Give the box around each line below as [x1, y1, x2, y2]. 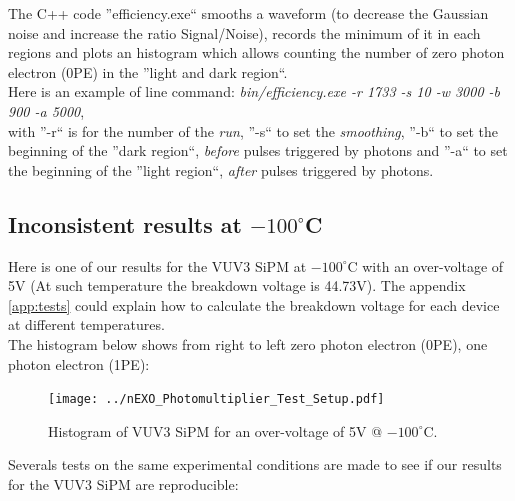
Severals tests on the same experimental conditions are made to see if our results [8, 454, 502, 475]
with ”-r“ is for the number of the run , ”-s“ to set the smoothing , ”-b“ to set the [8, 120, 499, 141]
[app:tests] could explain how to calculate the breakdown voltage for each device [8, 294, 500, 315]
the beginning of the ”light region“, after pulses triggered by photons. [8, 159, 434, 180]
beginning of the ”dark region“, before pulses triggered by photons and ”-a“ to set [8, 140, 508, 161]
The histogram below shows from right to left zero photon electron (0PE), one [8, 333, 488, 354]
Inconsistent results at [8, 208, 242, 239]
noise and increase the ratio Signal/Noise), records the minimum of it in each [8, 22, 481, 43]
